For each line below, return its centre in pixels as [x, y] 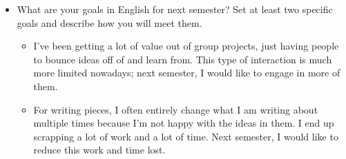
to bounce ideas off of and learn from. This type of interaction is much [183, 59]
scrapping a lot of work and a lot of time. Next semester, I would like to [186, 136]
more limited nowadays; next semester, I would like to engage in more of [187, 73]
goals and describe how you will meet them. [109, 22]
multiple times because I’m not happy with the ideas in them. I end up [184, 123]
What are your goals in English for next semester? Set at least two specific [175, 9]
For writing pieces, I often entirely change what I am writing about [176, 109]
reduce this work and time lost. [99, 150]
